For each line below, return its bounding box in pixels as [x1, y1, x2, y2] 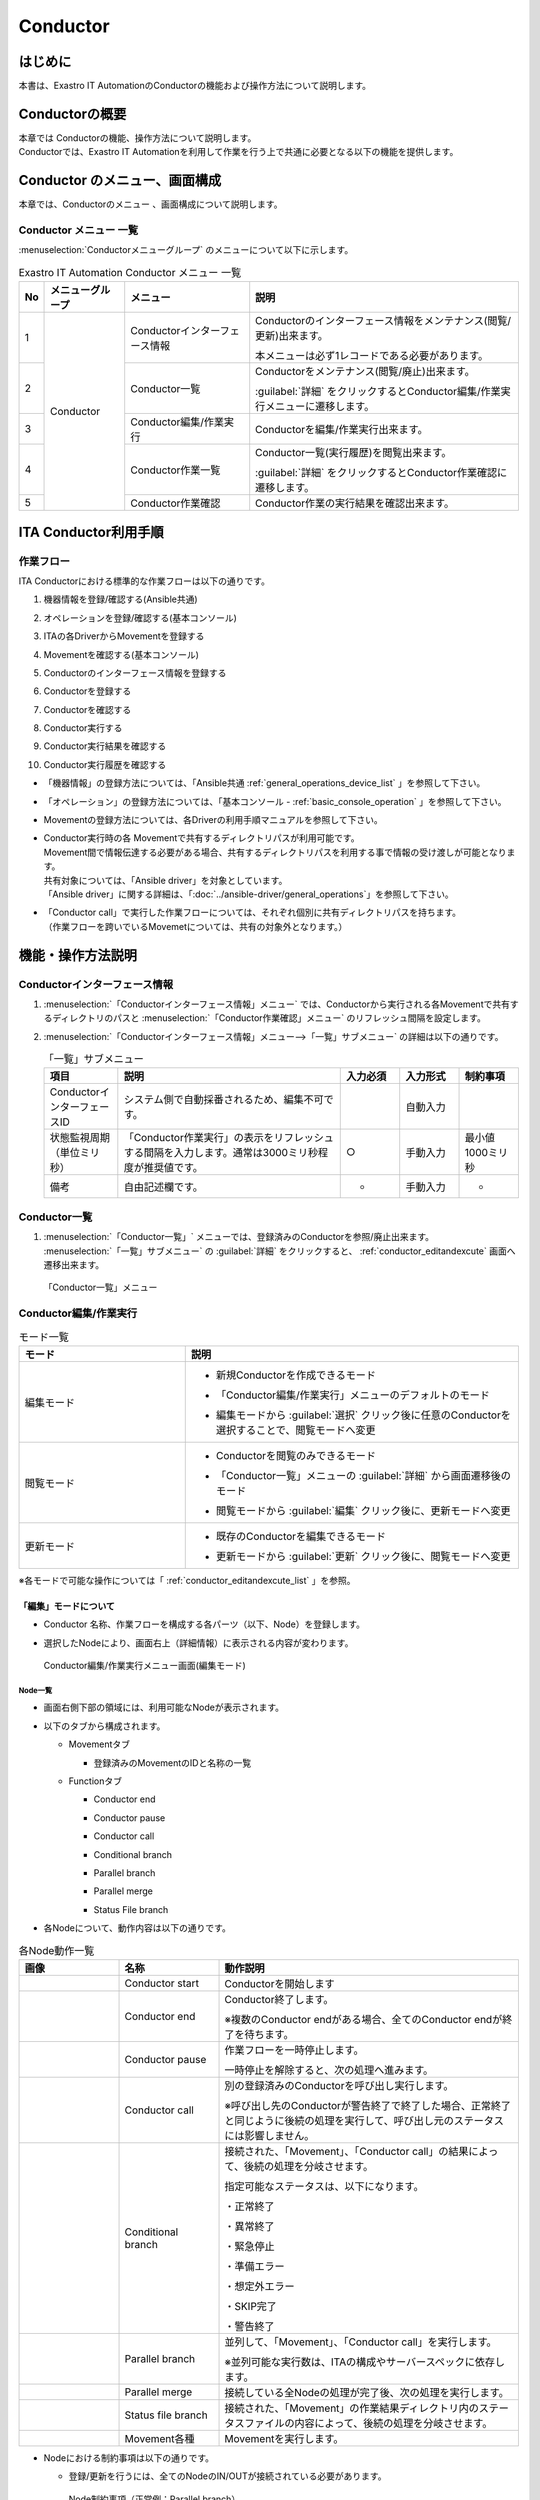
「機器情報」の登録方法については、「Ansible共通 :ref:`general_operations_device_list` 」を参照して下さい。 [43, 777, 486, 789]
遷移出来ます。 [43, 1258, 105, 1270]
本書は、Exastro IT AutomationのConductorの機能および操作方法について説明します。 [18, 80, 372, 92]
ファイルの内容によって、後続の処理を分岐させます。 [244, 2416, 493, 2430]
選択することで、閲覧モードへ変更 [215, 1423, 376, 1437]
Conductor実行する [43, 722, 123, 734]
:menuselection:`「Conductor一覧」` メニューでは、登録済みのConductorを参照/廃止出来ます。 [43, 1231, 435, 1243]
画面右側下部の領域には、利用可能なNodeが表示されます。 [43, 1701, 285, 1714]
